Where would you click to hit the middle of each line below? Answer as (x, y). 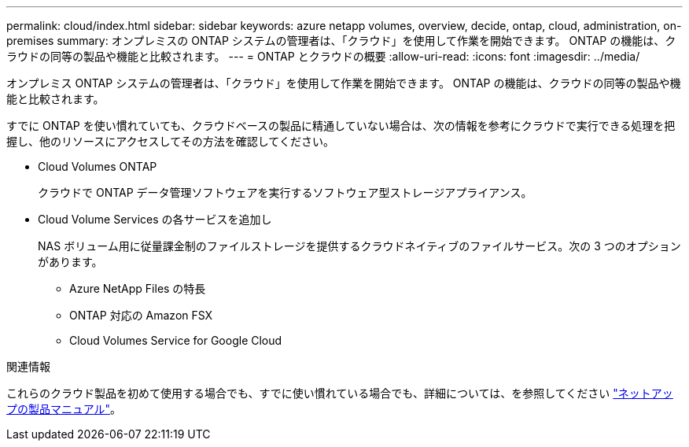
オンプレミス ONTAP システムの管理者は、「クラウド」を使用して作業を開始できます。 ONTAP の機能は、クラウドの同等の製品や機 (344, 83)
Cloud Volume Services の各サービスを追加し (155, 219)
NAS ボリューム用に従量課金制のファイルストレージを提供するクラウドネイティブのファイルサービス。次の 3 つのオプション (359, 246)
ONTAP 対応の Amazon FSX (141, 315)
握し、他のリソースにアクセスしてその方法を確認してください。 (170, 141)
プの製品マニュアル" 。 (64, 409)
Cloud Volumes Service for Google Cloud (176, 340)
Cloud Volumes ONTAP (98, 166)
